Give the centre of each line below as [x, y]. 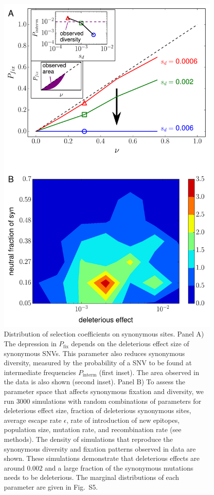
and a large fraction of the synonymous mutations [119, 467]
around [14, 467]
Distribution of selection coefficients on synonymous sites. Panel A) [104, 334]
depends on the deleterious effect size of [130, 344]
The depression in [30, 344]
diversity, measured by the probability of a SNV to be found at [98, 363]
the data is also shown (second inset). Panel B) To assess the [95, 382]
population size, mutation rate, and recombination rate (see [93, 429]
